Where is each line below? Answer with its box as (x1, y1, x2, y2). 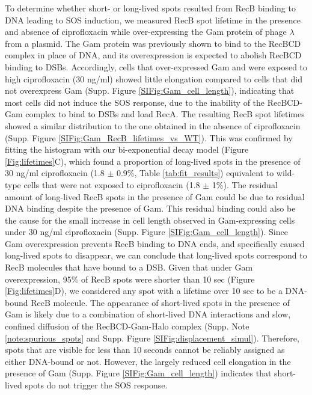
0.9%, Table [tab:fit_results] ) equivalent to (116, 167, 274, 179)
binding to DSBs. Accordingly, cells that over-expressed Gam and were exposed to (5, 60, 308, 73)
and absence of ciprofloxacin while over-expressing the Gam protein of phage (5, 25, 287, 38)
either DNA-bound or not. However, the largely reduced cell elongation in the (5, 355, 291, 367)
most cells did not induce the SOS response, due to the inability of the (5, 96, 265, 108)
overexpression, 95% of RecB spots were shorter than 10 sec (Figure (5, 272, 255, 285)
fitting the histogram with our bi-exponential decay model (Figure (5, 143, 249, 156)
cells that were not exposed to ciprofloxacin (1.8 (23, 178, 200, 191)
